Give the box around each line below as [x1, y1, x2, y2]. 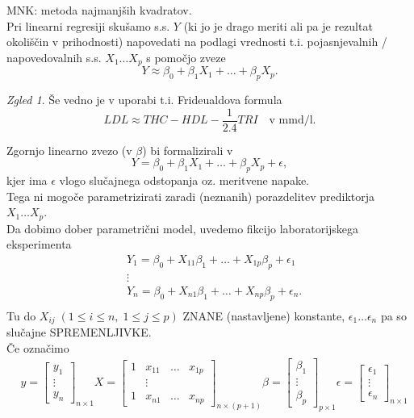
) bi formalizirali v [142, 141, 233, 158]
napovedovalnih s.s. [6, 48, 102, 65]
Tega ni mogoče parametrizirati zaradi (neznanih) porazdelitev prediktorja [6, 187, 375, 204]
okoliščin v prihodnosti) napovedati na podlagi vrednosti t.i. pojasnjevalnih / [6, 33, 387, 50]
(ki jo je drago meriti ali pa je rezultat [183, 17, 373, 34]
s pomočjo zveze [146, 48, 226, 65]
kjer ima [6, 172, 48, 189]
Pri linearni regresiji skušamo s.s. [6, 17, 170, 34]
